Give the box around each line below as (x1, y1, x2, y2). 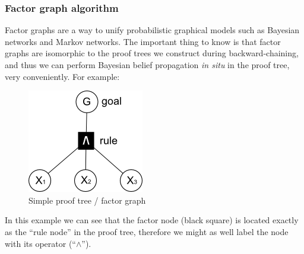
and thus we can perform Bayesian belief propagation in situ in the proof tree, (5, 59, 290, 70)
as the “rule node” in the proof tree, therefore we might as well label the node (5, 225, 289, 237)
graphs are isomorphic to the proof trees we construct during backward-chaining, (5, 47, 299, 59)
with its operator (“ (5, 237, 76, 249)
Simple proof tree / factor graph (28, 194, 146, 206)
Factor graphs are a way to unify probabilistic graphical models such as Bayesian (5, 24, 300, 36)
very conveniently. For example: (5, 70, 120, 82)
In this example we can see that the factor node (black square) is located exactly (5, 214, 299, 226)
